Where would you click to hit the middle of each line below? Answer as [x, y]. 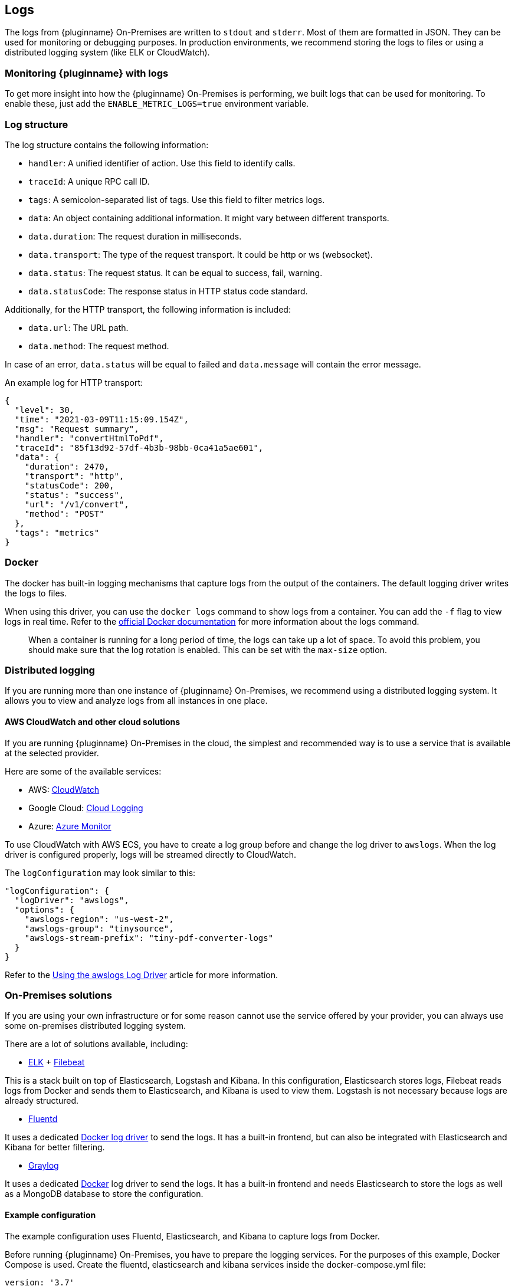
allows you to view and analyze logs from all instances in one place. [136, 701]
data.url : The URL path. [78, 327]
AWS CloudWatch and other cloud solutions [93, 722]
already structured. [42, 1101]
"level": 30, [45, 410]
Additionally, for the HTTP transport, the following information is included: [148, 309]
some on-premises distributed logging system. [95, 1026]
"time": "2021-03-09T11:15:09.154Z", [101, 419]
